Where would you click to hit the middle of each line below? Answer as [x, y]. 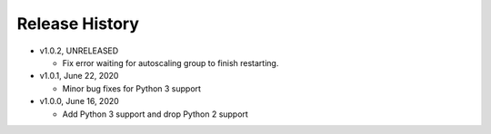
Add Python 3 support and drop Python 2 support [155, 114]
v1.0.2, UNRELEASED [79, 51]
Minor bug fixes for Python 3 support [132, 88]
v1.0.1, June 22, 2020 [79, 76]
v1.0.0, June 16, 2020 [80, 101]
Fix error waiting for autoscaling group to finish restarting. [170, 62]
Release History [78, 24]
